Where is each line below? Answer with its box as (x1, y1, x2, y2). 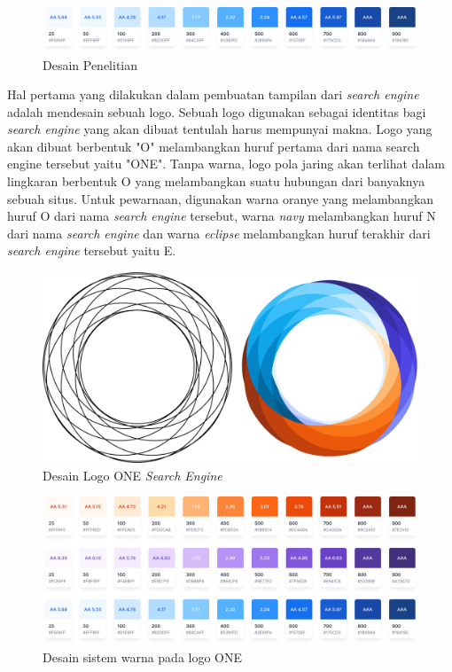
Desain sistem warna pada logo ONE (43, 648, 243, 666)
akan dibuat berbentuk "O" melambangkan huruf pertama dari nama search (7, 137, 420, 155)
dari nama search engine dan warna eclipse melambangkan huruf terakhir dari (7, 223, 431, 242)
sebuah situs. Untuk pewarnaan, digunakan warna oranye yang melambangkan (7, 189, 434, 207)
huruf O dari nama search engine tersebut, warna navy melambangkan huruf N (7, 207, 436, 225)
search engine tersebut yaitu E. (7, 241, 176, 260)
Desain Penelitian (43, 55, 138, 74)
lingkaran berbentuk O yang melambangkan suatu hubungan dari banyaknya (7, 172, 425, 191)
